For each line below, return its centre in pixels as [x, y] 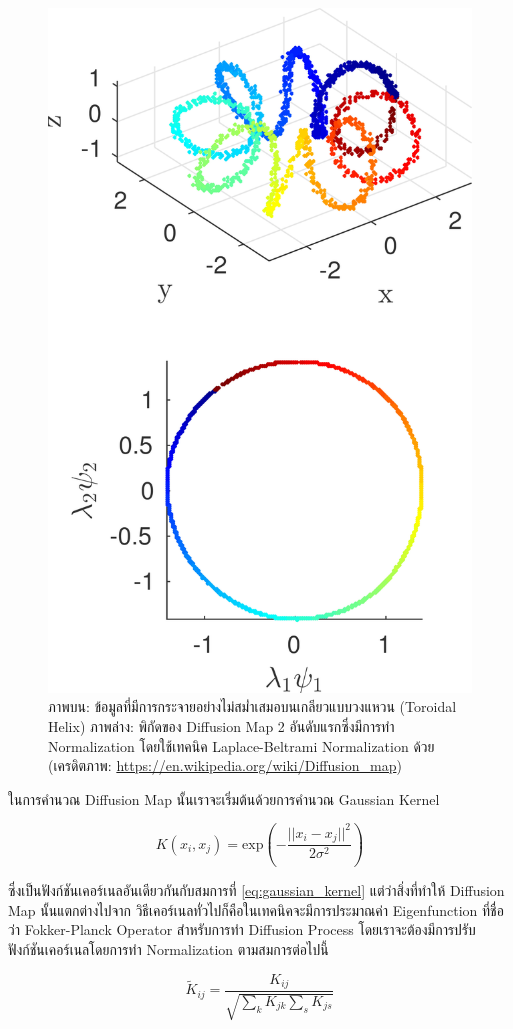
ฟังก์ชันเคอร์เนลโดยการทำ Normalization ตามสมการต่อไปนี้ [168, 949]
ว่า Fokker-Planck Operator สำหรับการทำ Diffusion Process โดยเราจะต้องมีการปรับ [242, 929]
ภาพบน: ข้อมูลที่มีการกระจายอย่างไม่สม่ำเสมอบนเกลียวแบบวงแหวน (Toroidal [252, 706]
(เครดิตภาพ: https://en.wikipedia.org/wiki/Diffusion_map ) [225, 765]
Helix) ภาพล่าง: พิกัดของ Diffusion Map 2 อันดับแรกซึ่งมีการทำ [221, 726]
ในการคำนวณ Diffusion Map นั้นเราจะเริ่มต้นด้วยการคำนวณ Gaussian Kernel [224, 798]
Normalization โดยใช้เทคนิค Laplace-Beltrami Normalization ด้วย [241, 745]
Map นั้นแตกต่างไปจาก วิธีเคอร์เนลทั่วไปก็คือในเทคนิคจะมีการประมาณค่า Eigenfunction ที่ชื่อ [256, 909]
